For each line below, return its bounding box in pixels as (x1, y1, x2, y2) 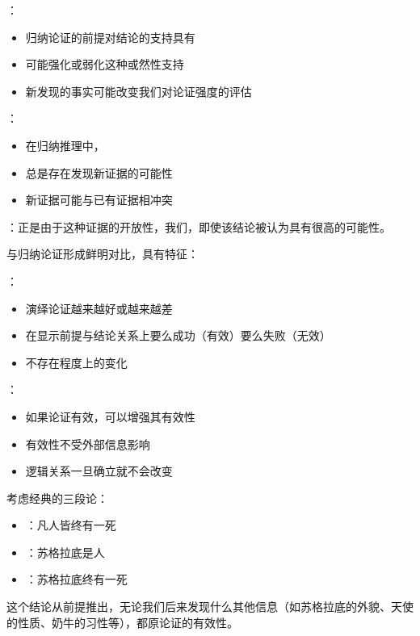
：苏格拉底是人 (25, 543, 105, 560)
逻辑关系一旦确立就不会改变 (25, 462, 173, 479)
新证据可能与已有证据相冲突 (25, 191, 173, 208)
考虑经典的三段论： (6, 489, 108, 506)
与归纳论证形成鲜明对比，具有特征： (6, 245, 199, 262)
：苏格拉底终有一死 (25, 571, 128, 588)
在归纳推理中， (25, 136, 105, 153)
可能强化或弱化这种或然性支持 (25, 56, 184, 73)
